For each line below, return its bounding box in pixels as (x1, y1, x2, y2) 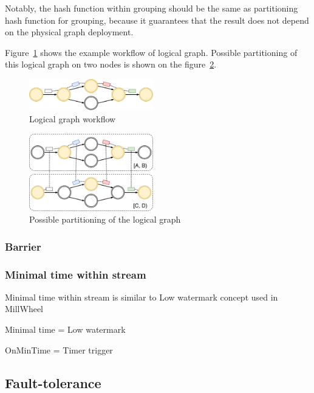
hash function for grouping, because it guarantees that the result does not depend (5, 13, 309, 26)
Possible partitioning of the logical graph (29, 213, 181, 226)
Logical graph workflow (29, 113, 116, 125)
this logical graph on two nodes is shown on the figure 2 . (5, 58, 217, 71)
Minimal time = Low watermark (5, 323, 126, 336)
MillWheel (5, 302, 44, 315)
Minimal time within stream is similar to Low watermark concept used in (5, 290, 278, 303)
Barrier (5, 238, 41, 254)
